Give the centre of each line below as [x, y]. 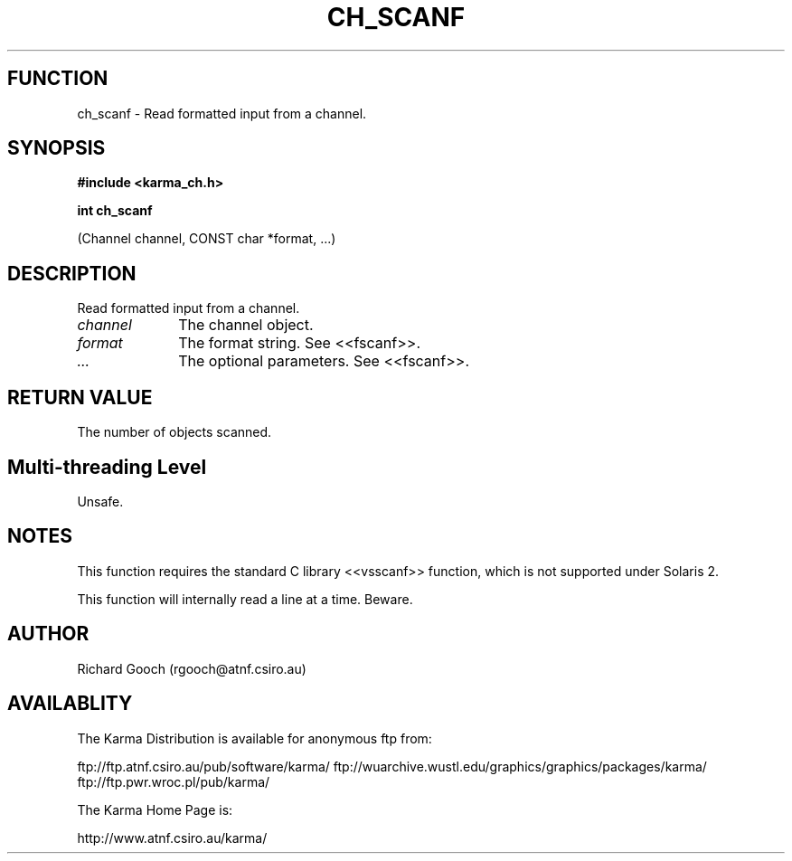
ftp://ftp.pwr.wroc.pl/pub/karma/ [174, 781]
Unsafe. [100, 501]
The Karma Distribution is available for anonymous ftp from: [255, 738]
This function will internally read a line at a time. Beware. [245, 599]
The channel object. [246, 325]
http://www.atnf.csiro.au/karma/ [172, 837]
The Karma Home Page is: [155, 809]
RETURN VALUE [80, 397]
